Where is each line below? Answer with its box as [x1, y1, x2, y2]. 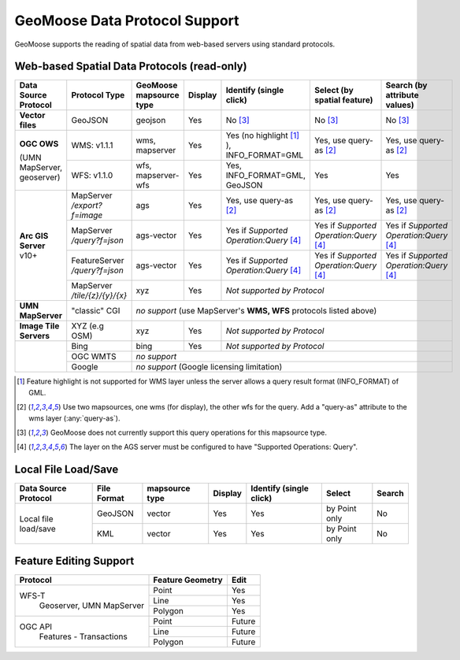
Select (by [314, 85, 354, 96]
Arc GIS [19, 230, 49, 241]
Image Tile [19, 321, 60, 332]
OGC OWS [19, 138, 59, 149]
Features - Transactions [39, 631, 128, 642]
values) [385, 99, 414, 110]
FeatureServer [71, 255, 124, 266]
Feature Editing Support [14, 554, 135, 567]
